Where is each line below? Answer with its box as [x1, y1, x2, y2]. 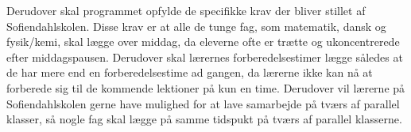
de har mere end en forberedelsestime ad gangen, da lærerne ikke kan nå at [6, 64, 373, 81]
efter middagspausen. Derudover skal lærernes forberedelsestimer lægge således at [6, 48, 403, 65]
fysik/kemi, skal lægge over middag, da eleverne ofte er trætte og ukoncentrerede [6, 33, 400, 50]
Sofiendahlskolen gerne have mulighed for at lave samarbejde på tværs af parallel [6, 95, 400, 111]
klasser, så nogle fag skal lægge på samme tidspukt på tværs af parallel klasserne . [6, 111, 402, 127]
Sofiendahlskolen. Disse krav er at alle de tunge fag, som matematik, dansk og [6, 17, 386, 34]
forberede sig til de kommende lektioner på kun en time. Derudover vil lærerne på [6, 79, 405, 96]
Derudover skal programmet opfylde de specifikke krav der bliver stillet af [6, 2, 366, 18]
